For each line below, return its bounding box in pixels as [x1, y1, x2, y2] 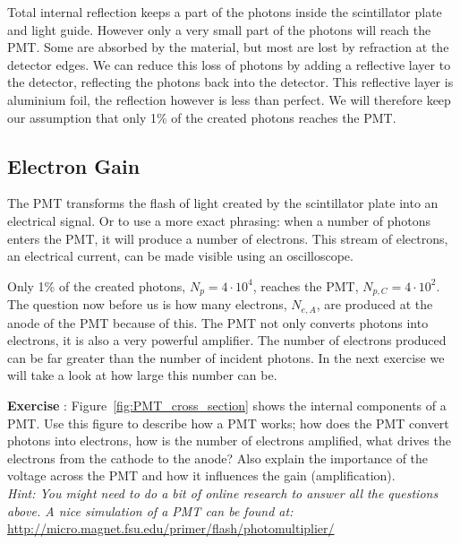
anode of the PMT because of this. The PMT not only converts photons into [7, 313, 429, 332]
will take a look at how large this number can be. [7, 366, 277, 384]
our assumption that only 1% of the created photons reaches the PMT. [7, 108, 396, 126]
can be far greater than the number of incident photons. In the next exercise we [7, 348, 445, 367]
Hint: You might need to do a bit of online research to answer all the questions [7, 483, 439, 502]
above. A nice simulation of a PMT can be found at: [7, 501, 294, 520]
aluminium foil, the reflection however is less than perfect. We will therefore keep [7, 90, 451, 108]
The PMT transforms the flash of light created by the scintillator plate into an [7, 194, 439, 212]
